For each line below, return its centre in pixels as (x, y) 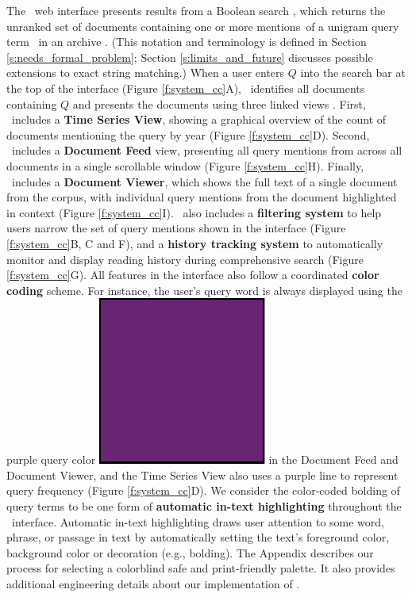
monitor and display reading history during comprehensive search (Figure (185, 259)
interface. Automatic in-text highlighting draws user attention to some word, (198, 521)
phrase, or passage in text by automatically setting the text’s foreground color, (198, 537)
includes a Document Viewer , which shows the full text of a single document (204, 181)
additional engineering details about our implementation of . (153, 584)
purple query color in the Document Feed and (202, 459)
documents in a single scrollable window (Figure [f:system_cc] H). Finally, (185, 165)
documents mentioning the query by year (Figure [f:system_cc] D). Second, (188, 134)
